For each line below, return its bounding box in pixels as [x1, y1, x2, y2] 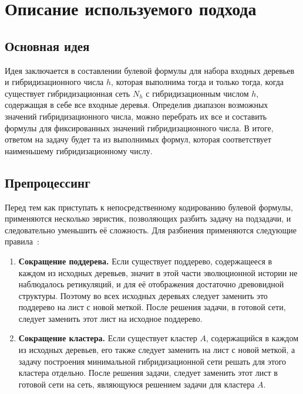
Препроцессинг [5, 173, 90, 191]
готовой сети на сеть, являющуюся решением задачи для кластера [18, 378, 255, 390]
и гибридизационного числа [5, 76, 104, 88]
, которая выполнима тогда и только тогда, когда [111, 76, 284, 88]
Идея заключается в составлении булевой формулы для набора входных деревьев [5, 64, 295, 76]
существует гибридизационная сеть [5, 87, 130, 99]
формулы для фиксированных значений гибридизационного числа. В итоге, [5, 121, 274, 134]
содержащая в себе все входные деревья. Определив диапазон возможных [5, 98, 268, 111]
